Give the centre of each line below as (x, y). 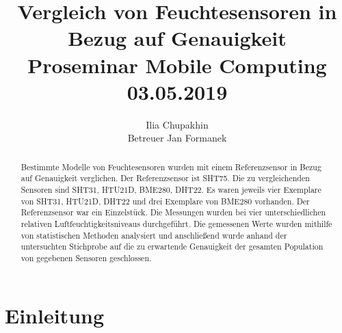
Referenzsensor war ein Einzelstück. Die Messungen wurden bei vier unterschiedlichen (173, 212)
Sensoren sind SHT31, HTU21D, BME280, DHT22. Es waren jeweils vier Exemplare (171, 189)
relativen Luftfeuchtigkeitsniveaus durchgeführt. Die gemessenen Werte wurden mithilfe (176, 223)
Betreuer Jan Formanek (177, 138)
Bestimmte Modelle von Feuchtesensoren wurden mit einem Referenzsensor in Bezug (171, 166)
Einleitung (55, 315)
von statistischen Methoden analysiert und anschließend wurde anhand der (154, 235)
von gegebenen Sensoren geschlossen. (86, 257)
